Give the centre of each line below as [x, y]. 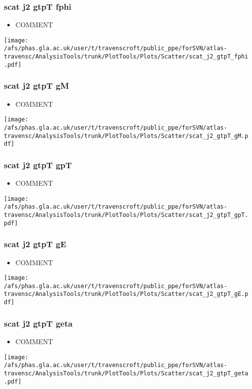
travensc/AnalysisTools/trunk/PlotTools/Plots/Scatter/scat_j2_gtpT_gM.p [126, 136]
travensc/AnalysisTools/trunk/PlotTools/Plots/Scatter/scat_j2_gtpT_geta [126, 373]
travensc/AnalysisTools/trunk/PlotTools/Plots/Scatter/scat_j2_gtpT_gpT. [126, 215]
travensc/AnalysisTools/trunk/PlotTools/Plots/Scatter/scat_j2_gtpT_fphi [126, 57]
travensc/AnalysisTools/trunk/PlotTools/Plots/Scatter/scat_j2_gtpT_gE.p [126, 294]
